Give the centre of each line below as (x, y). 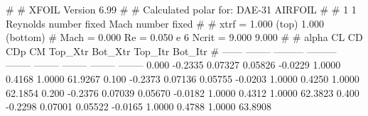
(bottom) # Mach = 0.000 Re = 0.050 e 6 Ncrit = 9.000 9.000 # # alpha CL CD (184, 37)
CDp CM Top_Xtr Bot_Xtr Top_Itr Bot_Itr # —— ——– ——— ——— (171, 51)
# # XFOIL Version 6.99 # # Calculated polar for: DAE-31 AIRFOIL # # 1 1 (181, 9)
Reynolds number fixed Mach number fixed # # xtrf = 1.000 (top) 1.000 (165, 23)
